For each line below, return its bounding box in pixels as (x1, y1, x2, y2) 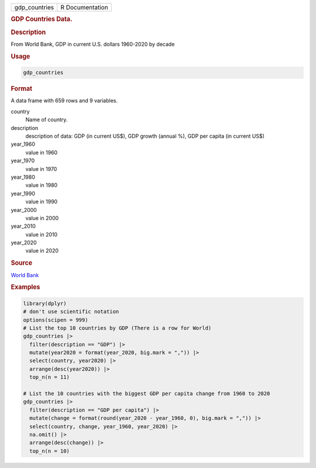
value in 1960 (25, 149, 58, 156)
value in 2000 (25, 214, 59, 221)
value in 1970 (25, 165, 57, 172)
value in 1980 (25, 182, 58, 189)
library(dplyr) (23, 300, 67, 307)
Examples (11, 283, 40, 291)
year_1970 (11, 157, 35, 164)
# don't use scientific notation (23, 308, 119, 315)
